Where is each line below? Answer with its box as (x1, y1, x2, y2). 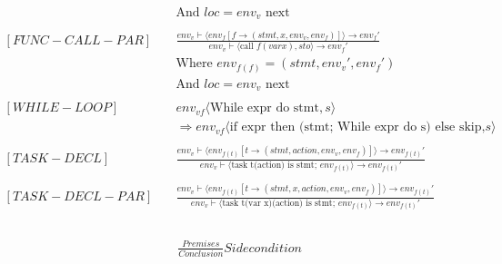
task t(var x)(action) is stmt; (222, 198, 336, 208)
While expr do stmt (210, 102, 319, 115)
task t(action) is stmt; (231, 160, 317, 170)
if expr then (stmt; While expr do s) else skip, (229, 121, 486, 134)
